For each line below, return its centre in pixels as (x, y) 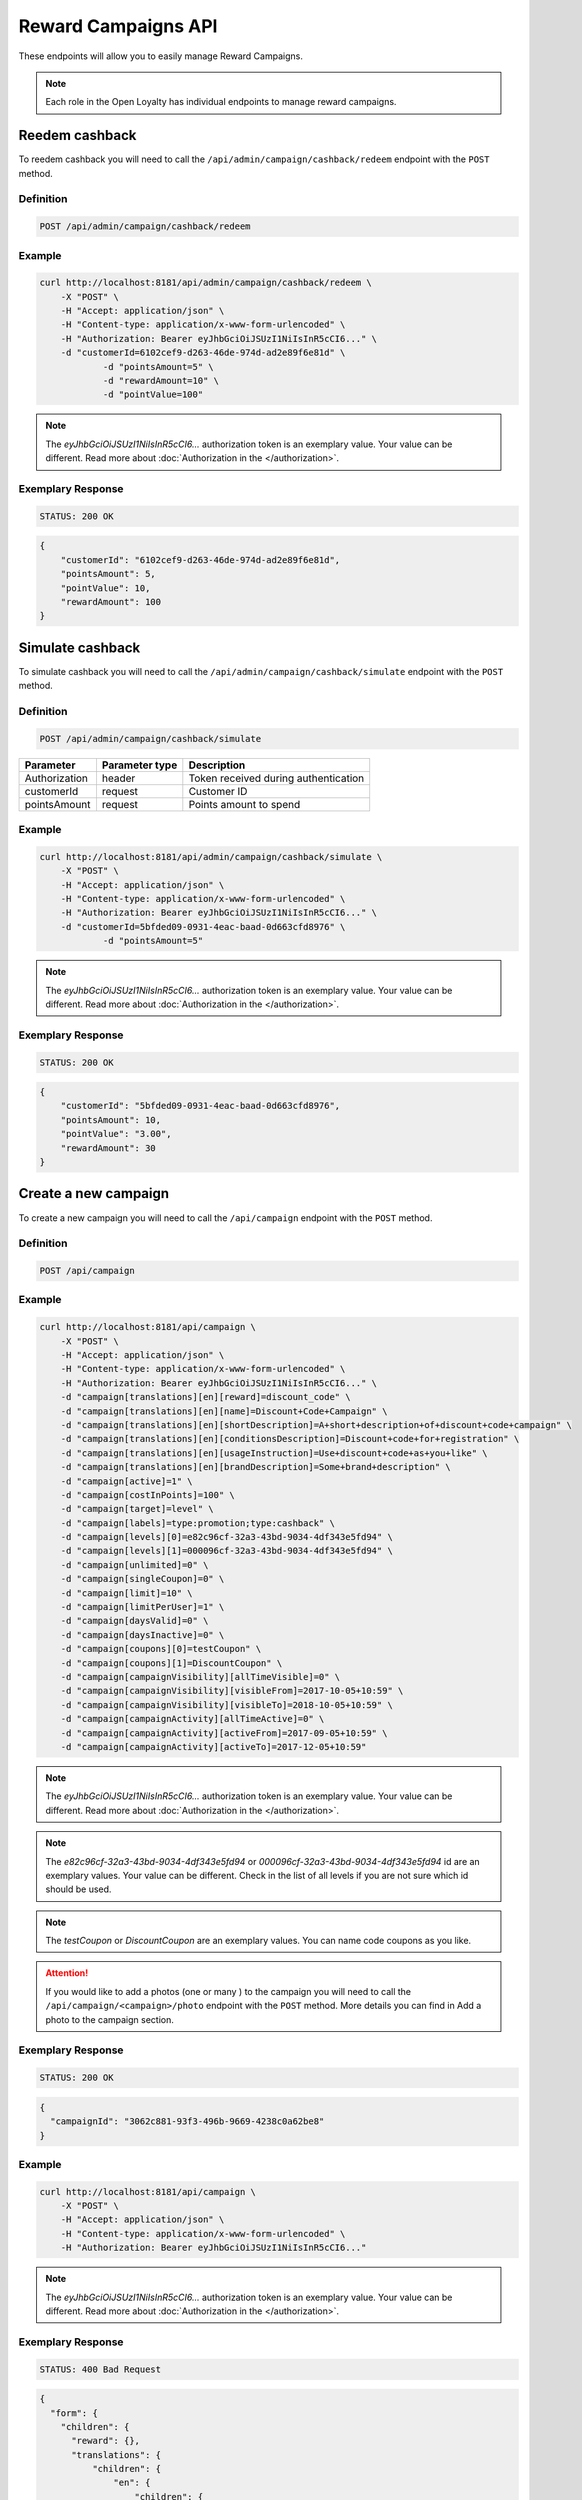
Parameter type (139, 765)
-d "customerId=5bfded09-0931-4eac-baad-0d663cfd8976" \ (203, 926)
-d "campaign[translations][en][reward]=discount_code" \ (205, 1397)
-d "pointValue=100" (153, 394)
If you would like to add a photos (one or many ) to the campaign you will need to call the (228, 1991)
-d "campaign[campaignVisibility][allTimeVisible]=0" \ (200, 1676)
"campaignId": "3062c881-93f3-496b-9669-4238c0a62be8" (187, 2121)
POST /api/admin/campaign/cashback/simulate (150, 738)
